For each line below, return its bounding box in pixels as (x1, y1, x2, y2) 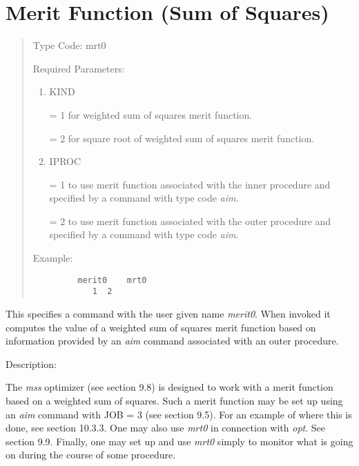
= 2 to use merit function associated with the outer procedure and (49, 213, 331, 228)
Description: (6, 356, 57, 371)
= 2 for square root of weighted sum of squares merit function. (49, 130, 315, 145)
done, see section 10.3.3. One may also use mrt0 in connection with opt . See (6, 420, 325, 435)
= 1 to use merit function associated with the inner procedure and (49, 177, 331, 191)
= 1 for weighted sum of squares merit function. (49, 107, 253, 122)
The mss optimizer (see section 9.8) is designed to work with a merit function (6, 380, 333, 394)
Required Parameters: (32, 61, 125, 75)
